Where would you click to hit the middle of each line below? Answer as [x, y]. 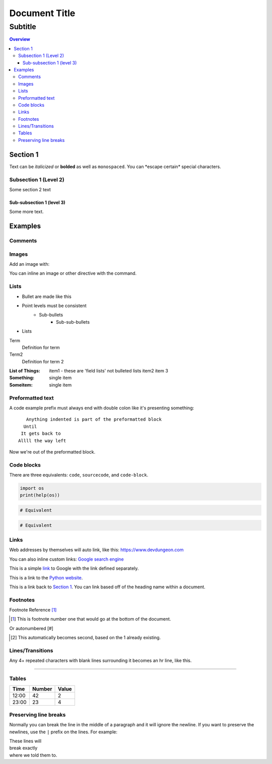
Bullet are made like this [47, 296]
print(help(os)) [40, 495]
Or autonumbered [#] [31, 628]
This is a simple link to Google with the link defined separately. [74, 568]
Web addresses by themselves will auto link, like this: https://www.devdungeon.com [96, 550]
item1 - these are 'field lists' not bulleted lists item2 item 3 [109, 371]
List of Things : [25, 371]
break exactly [23, 748]
